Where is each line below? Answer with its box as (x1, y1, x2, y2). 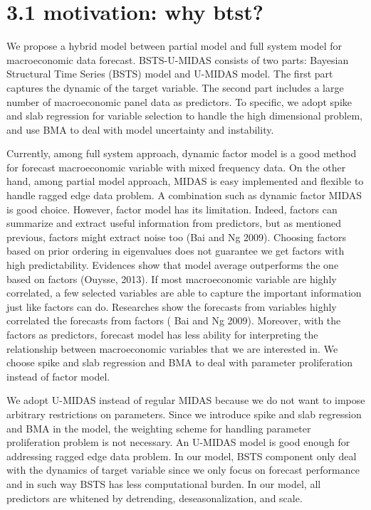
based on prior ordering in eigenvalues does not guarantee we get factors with (6, 243, 345, 258)
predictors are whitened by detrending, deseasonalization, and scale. (6, 490, 303, 505)
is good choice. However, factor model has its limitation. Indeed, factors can (6, 201, 338, 216)
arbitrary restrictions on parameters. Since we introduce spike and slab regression (6, 406, 362, 421)
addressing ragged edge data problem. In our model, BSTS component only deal (6, 448, 357, 463)
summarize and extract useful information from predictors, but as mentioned (6, 216, 341, 230)
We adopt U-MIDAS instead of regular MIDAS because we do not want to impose (6, 393, 365, 408)
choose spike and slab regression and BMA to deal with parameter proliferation (6, 355, 353, 370)
